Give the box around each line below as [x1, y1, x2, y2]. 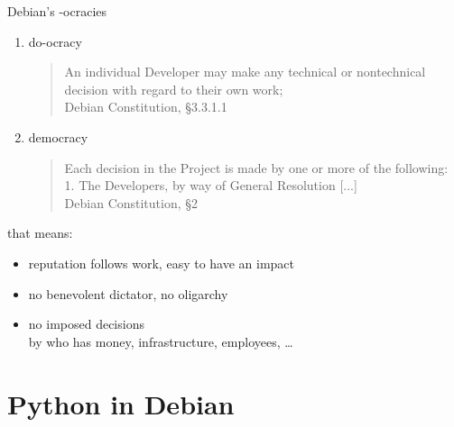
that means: [7, 223, 73, 242]
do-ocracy [28, 32, 82, 50]
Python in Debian [7, 385, 235, 422]
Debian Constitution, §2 [64, 193, 199, 212]
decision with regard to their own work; [64, 79, 283, 98]
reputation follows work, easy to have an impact [28, 253, 295, 272]
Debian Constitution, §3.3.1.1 [64, 97, 227, 116]
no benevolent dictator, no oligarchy [28, 284, 228, 303]
